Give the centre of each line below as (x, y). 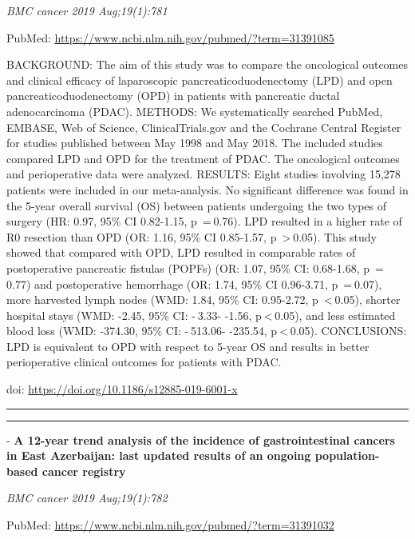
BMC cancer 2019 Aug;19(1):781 (87, 10)
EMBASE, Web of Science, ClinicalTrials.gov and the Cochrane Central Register (204, 127)
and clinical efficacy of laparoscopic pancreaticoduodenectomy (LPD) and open (200, 80)
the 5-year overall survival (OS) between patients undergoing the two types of (196, 205)
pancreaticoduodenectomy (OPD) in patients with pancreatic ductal (173, 96)
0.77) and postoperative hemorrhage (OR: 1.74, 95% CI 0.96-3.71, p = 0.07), (194, 283)
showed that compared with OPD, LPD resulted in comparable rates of (181, 252)
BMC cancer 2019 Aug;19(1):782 (87, 498)
